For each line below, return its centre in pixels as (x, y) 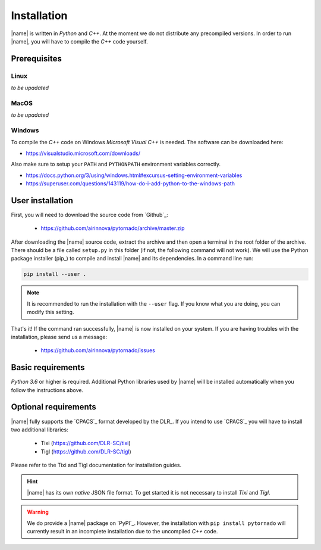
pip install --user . (55, 274)
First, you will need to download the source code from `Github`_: (90, 215)
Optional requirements (53, 407)
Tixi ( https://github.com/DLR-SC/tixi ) (86, 443)
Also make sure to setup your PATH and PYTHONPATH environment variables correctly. (116, 164)
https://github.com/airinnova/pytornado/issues (98, 350)
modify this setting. (51, 312)
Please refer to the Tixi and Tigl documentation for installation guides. (96, 465)
